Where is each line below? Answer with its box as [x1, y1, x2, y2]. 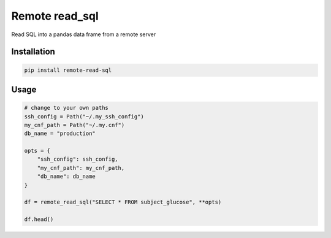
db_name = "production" [24, 130, 96, 137]
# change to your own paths [24, 104, 108, 112]
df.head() [24, 216, 54, 223]
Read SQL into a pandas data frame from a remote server [11, 31, 156, 38]
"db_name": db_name [37, 173, 96, 180]
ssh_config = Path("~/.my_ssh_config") [24, 113, 144, 120]
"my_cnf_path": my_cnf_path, [37, 164, 125, 171]
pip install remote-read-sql [24, 66, 112, 74]
